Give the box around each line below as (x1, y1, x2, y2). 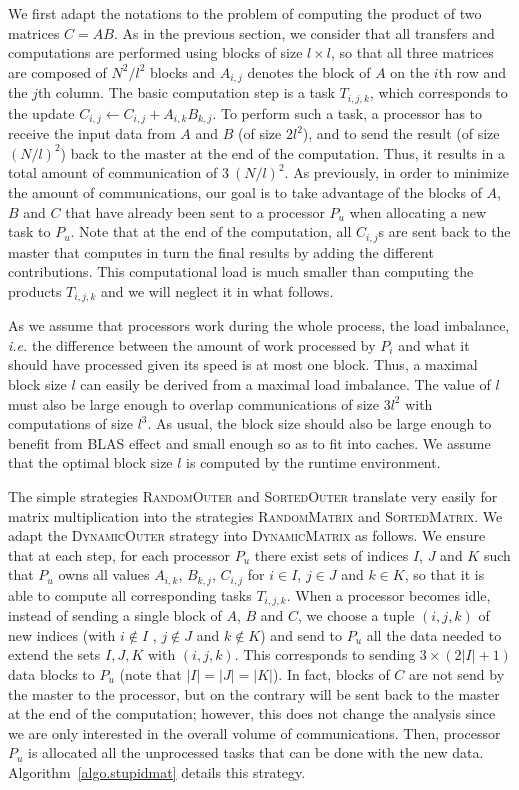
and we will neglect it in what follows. (101, 280, 334, 301)
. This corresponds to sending (234, 644, 416, 665)
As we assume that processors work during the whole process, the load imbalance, (8, 315, 510, 336)
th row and (438, 61, 507, 82)
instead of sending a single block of (8, 605, 222, 626)
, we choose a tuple (298, 605, 415, 626)
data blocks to (8, 664, 95, 685)
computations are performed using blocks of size (8, 42, 303, 63)
